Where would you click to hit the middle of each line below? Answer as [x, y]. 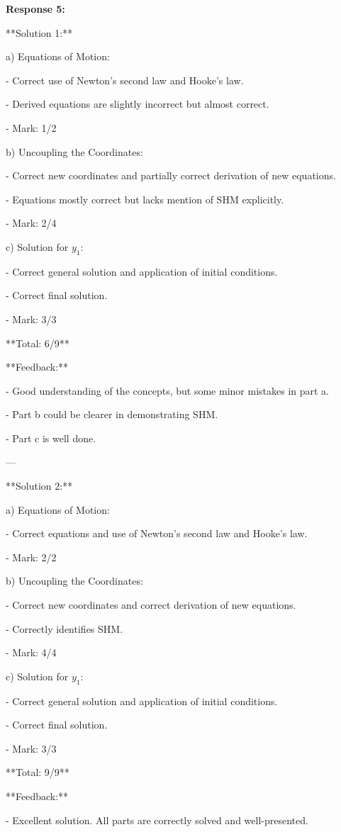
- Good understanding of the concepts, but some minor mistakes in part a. [167, 390]
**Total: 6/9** [38, 343]
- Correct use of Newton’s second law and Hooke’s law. [125, 80]
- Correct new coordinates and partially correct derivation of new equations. [171, 175]
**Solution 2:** [39, 486]
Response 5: [35, 9]
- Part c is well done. [51, 438]
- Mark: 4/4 [31, 652]
